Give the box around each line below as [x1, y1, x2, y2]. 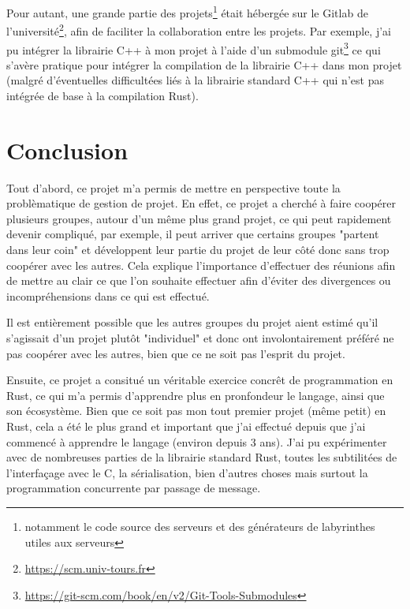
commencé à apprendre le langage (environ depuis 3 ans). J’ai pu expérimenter [6, 433, 387, 450]
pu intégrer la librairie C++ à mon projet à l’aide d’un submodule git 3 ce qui [6, 39, 381, 58]
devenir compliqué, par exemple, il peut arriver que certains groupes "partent [6, 226, 379, 242]
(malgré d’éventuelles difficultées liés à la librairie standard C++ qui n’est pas [6, 72, 384, 88]
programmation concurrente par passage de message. [6, 480, 261, 496]
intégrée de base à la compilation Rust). [6, 87, 199, 103]
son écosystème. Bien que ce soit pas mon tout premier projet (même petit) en [6, 402, 386, 419]
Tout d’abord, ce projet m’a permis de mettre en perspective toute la [6, 179, 341, 196]
